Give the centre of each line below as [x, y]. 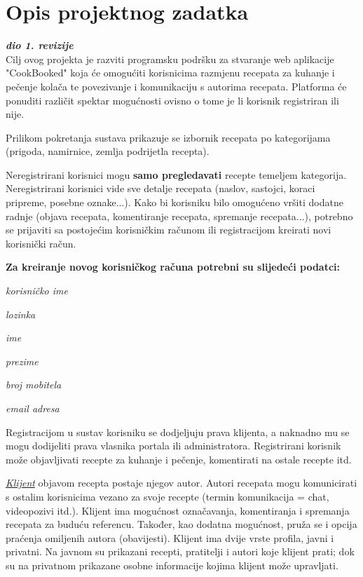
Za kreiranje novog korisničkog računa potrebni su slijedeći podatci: [173, 267]
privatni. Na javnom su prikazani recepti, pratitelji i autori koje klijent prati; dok [180, 551]
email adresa [33, 408]
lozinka [21, 314]
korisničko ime [37, 291]
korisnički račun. [41, 243]
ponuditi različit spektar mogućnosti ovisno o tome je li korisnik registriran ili [172, 100]
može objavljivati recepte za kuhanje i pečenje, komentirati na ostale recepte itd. [179, 459]
